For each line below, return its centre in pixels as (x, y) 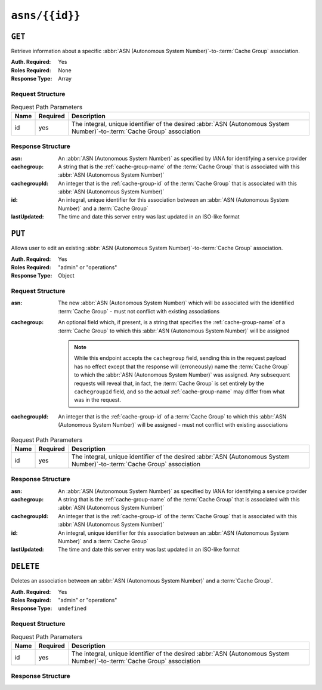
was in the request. (98, 400)
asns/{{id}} (46, 16)
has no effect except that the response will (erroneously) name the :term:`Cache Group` (182, 366)
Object (66, 276)
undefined (72, 609)
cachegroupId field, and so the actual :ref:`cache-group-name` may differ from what (179, 392)
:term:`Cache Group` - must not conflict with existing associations (139, 311)
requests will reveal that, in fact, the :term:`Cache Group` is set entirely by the (169, 383)
